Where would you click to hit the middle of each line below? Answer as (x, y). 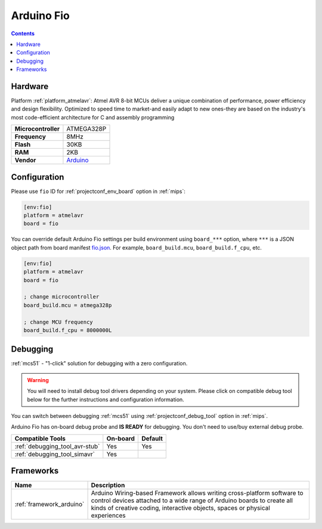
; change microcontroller (61, 297)
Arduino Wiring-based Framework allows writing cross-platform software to (197, 493)
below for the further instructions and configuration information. (106, 399)
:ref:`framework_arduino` (49, 505)
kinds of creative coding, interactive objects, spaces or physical (181, 508)
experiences (108, 515)
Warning (38, 380)
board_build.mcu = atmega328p (68, 305)
